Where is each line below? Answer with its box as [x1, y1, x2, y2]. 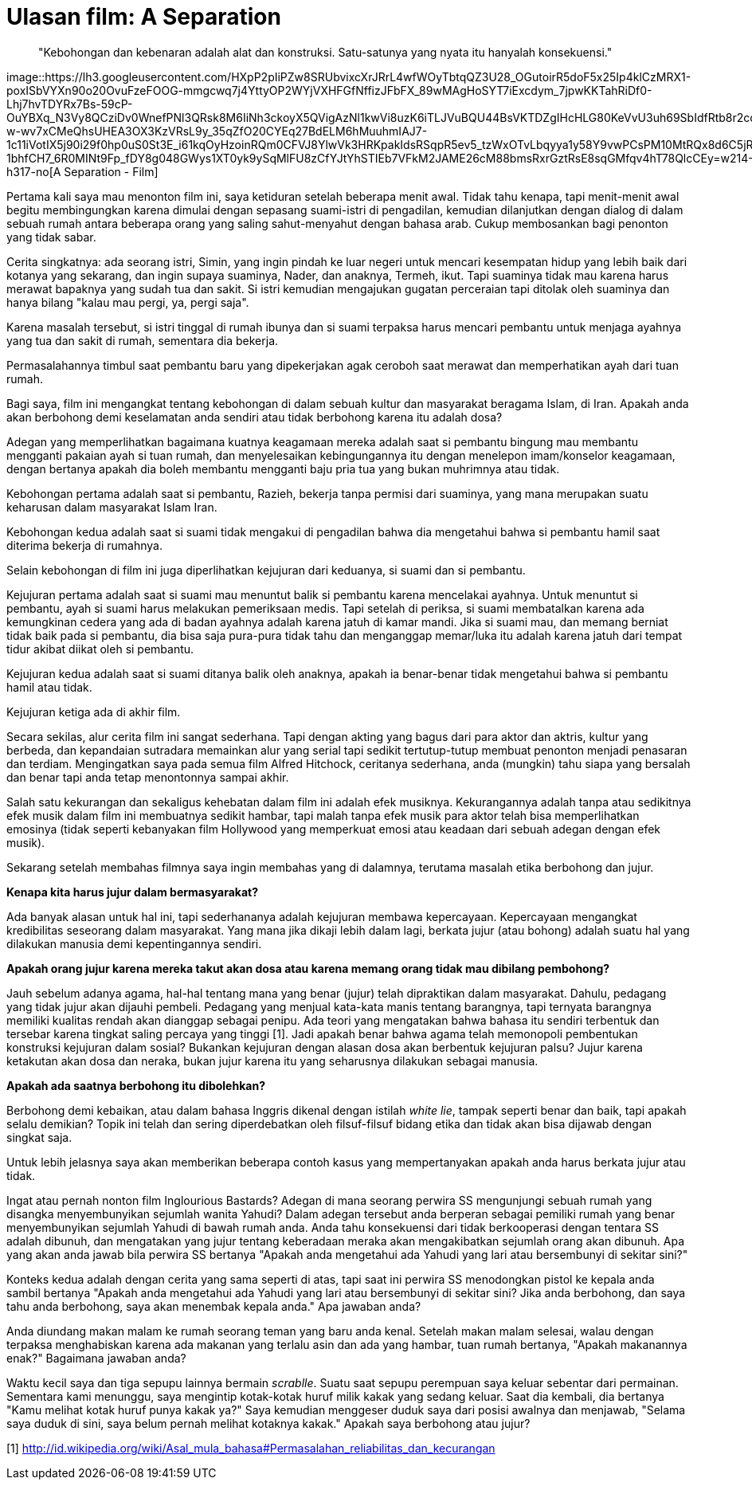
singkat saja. [6, 1130, 72, 1144]
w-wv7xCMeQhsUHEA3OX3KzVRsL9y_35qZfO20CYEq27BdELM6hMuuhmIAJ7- [6, 124, 428, 138]
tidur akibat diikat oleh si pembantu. [6, 641, 194, 656]
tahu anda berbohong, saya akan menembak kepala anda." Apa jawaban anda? [6, 1299, 421, 1313]
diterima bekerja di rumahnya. [6, 538, 163, 552]
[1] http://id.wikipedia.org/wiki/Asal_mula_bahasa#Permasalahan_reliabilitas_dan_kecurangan [6, 1441, 495, 1455]
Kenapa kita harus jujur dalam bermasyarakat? [6, 884, 259, 899]
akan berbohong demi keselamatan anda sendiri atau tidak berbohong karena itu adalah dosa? [6, 410, 503, 424]
